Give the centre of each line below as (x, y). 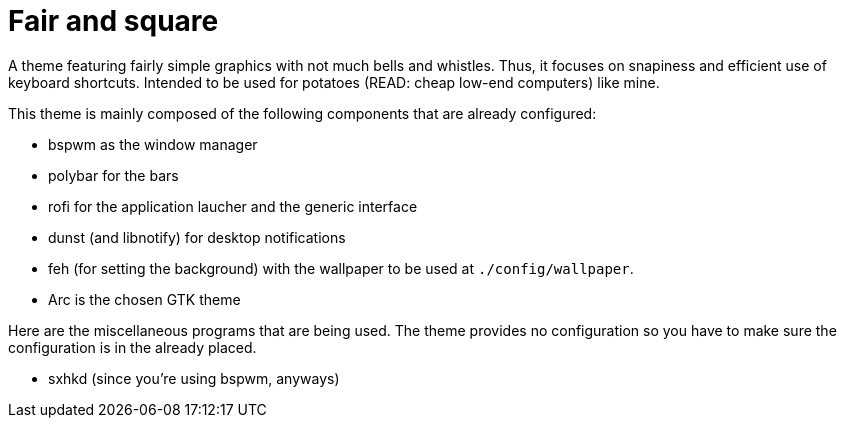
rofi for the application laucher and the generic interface (233, 206)
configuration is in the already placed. (132, 347)
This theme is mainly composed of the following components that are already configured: (302, 113)
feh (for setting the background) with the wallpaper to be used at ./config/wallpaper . (341, 268)
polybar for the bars (113, 175)
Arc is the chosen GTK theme (144, 299)
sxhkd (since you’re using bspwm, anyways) (194, 378)
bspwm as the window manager (153, 144)
